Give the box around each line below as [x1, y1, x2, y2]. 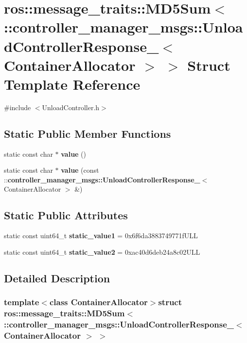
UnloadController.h [42, 102, 100, 112]
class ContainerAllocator [49, 296, 148, 308]
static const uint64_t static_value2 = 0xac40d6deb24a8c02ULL [4, 246, 200, 257]
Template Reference [4, 74, 141, 94]
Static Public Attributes [4, 208, 128, 223]
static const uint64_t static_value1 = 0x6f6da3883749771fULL [4, 230, 198, 241]
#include [4, 102, 31, 112]
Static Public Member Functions [4, 126, 171, 141]
